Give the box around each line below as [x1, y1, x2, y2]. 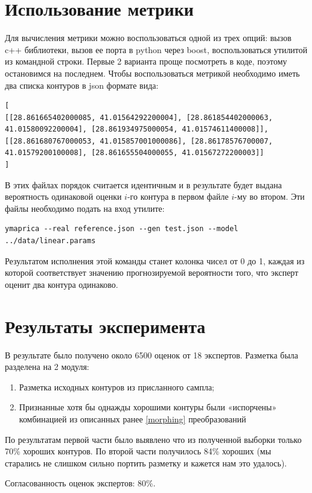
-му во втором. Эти [234, 190, 305, 203]
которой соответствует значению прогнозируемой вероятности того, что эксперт [5, 266, 299, 279]
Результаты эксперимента [5, 313, 206, 338]
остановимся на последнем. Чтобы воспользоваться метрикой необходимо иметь [5, 66, 300, 79]
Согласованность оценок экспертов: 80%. [5, 477, 156, 489]
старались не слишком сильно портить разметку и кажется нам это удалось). [5, 456, 287, 469]
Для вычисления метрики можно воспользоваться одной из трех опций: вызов [5, 31, 291, 44]
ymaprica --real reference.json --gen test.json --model [5, 224, 238, 234]
